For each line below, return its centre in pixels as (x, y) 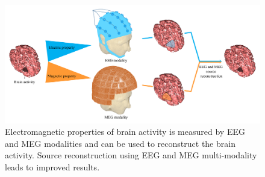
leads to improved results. (52, 167)
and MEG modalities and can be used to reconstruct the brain (120, 143)
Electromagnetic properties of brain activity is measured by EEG (125, 132)
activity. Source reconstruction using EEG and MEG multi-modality (131, 155)
